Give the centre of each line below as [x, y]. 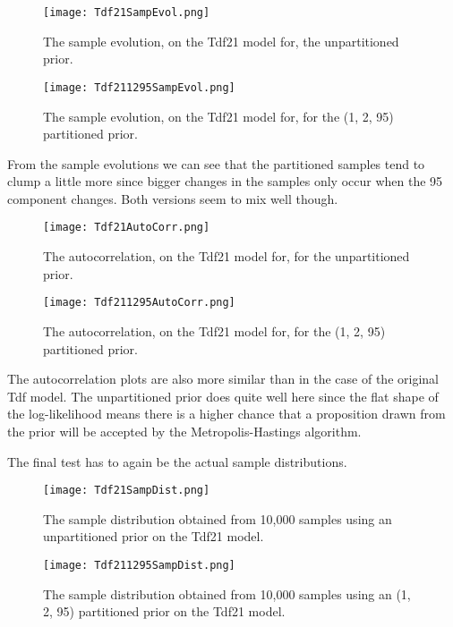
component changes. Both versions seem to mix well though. [173, 198]
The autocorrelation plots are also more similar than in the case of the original [223, 379]
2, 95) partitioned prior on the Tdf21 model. [164, 611]
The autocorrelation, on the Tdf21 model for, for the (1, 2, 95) [214, 330]
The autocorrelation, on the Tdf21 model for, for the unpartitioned [226, 256]
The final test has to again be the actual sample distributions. [177, 461]
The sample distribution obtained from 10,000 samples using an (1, [227, 593]
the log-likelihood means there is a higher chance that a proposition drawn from [226, 414]
